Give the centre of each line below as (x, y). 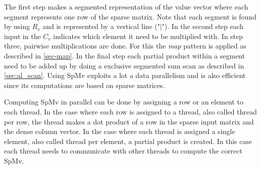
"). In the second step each (203, 26)
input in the (23, 36)
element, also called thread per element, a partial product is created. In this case (128, 141)
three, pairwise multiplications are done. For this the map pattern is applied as (125, 46)
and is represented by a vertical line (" (101, 26)
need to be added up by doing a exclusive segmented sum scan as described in (124, 65)
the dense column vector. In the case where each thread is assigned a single (120, 131)
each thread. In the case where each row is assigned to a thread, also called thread (130, 111)
